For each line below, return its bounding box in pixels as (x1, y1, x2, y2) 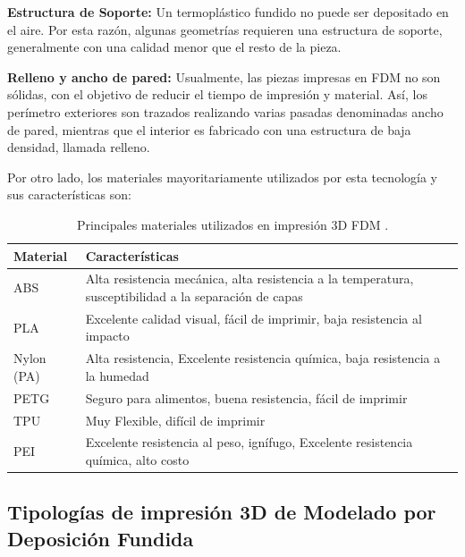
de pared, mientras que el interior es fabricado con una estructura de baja (7, 120, 411, 139)
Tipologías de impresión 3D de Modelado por (7, 498, 436, 526)
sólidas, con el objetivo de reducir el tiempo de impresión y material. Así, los (7, 85, 427, 104)
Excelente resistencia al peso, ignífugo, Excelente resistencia (85, 433, 413, 452)
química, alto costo (85, 450, 190, 468)
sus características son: (7, 185, 131, 204)
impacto (85, 326, 130, 345)
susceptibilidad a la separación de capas (85, 286, 303, 305)
